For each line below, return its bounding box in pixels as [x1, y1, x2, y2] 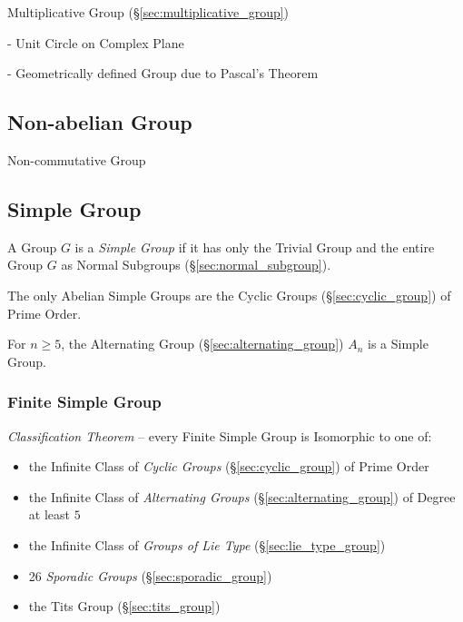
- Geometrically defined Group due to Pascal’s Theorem [7, 64, 319, 83]
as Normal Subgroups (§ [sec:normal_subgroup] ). [61, 255, 331, 274]
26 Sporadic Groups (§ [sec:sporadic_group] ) [28, 566, 272, 585]
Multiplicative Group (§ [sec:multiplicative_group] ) [7, 3, 290, 21]
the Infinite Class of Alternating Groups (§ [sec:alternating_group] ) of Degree [28, 487, 456, 506]
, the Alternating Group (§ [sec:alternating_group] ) [61, 334, 344, 353]
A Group [7, 237, 57, 256]
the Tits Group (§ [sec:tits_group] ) [28, 597, 221, 616]
